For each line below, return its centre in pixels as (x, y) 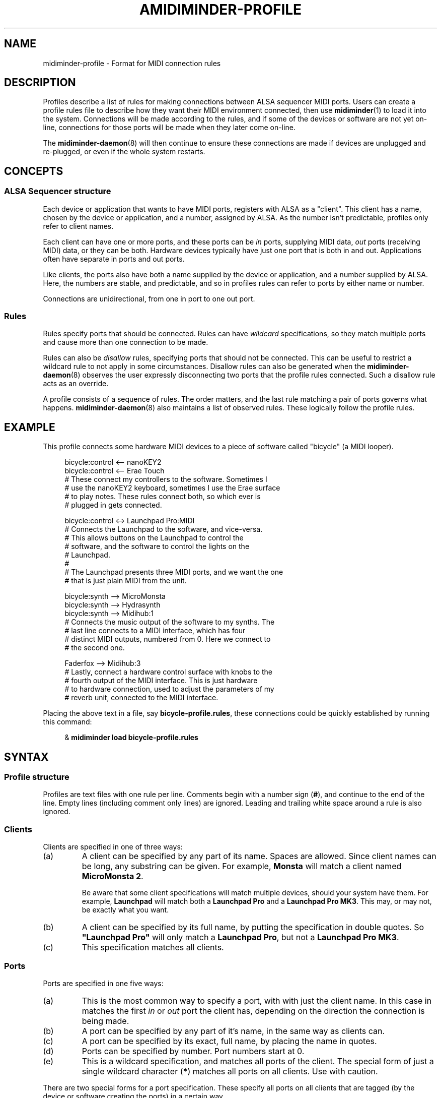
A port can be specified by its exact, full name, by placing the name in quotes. (229, 1041)
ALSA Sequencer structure (58, 191)
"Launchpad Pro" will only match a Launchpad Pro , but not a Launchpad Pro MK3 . (240, 937)
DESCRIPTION (40, 83)
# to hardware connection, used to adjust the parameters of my (169, 689)
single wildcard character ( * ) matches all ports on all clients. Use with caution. (230, 1071)
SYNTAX (26, 757)
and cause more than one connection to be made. (126, 342)
